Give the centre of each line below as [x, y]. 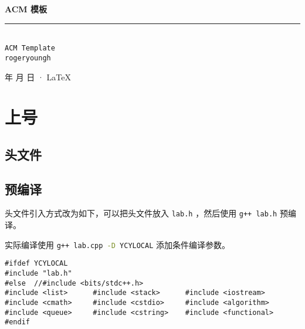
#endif [17, 322]
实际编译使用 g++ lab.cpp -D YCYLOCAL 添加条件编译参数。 [118, 244]
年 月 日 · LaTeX [38, 77]
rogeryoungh [28, 58]
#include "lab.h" [38, 274]
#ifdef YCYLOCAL [36, 264]
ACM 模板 [26, 9]
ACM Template [30, 48]
